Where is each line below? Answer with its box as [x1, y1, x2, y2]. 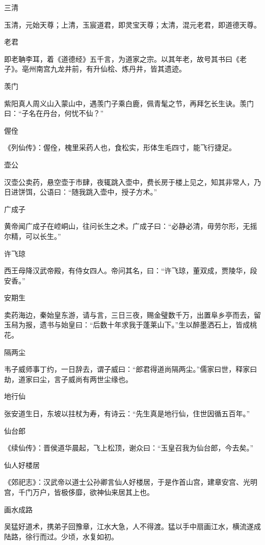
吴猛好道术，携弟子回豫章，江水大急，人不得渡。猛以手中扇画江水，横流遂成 [4, 521, 261, 532]
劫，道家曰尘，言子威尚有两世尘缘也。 [4, 373, 132, 384]
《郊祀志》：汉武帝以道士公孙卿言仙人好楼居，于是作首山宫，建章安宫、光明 [4, 477, 257, 487]
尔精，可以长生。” [4, 230, 61, 241]
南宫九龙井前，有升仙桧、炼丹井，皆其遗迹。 [36, 63, 186, 74]
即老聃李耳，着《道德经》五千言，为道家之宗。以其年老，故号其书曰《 [4, 53, 240, 64]
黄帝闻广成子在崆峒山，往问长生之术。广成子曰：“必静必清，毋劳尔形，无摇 [4, 221, 257, 231]
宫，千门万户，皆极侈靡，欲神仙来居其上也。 [4, 487, 154, 497]
